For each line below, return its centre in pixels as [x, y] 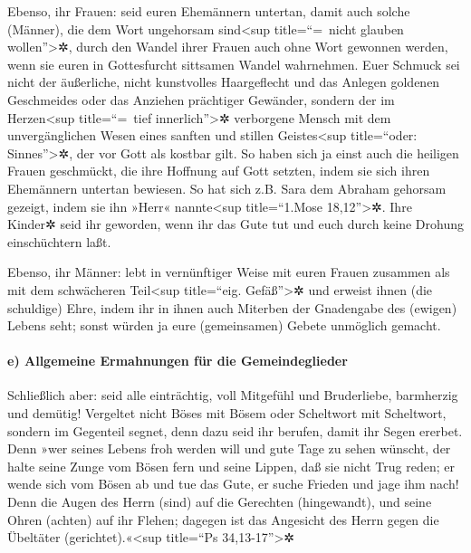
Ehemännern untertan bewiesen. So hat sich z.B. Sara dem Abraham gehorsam [227, 188]
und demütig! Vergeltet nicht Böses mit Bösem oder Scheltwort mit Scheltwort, [227, 413]
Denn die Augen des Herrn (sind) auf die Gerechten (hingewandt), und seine [220, 502]
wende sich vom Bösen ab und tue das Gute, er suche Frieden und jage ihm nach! [233, 484]
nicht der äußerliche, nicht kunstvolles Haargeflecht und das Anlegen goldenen [224, 82]
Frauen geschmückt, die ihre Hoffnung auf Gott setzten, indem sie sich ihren [219, 171]
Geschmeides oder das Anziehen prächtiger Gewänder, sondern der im [201, 99]
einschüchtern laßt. [59, 241]
